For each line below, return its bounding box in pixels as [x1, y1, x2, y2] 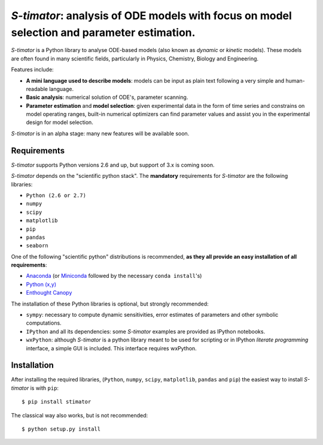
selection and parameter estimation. [11, 26, 196, 39]
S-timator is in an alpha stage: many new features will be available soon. [11, 129, 190, 137]
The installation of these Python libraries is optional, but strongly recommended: [11, 300, 209, 307]
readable [26, 85, 48, 92]
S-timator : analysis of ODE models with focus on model [11, 9, 292, 22]
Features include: [11, 66, 54, 73]
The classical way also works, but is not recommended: [11, 411, 148, 419]
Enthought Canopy [26, 289, 72, 296]
